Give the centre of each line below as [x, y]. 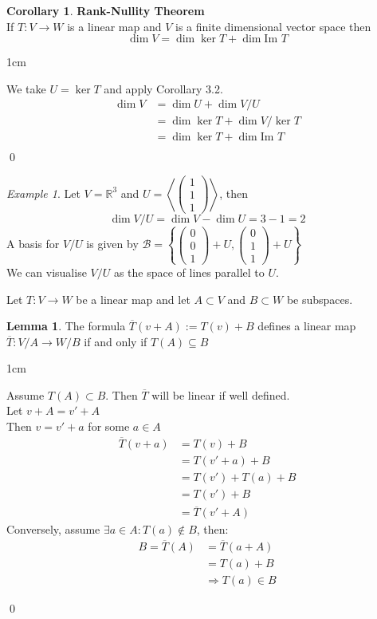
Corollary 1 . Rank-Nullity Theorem [106, 10]
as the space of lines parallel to [189, 272]
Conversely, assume [53, 529]
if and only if [116, 341]
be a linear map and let [133, 299]
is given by [112, 244]
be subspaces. [320, 299]
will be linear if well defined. [221, 394]
